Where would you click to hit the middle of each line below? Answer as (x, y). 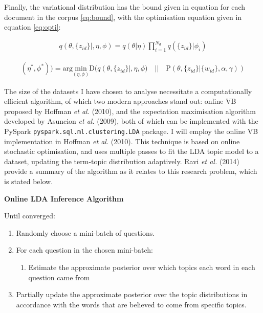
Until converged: (30, 216)
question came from (59, 277)
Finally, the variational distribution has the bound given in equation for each (125, 7)
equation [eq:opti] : (32, 27)
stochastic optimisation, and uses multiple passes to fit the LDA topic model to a (131, 151)
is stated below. (29, 181)
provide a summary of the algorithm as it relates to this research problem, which (131, 171)
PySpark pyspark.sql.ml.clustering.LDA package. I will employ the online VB (131, 131)
